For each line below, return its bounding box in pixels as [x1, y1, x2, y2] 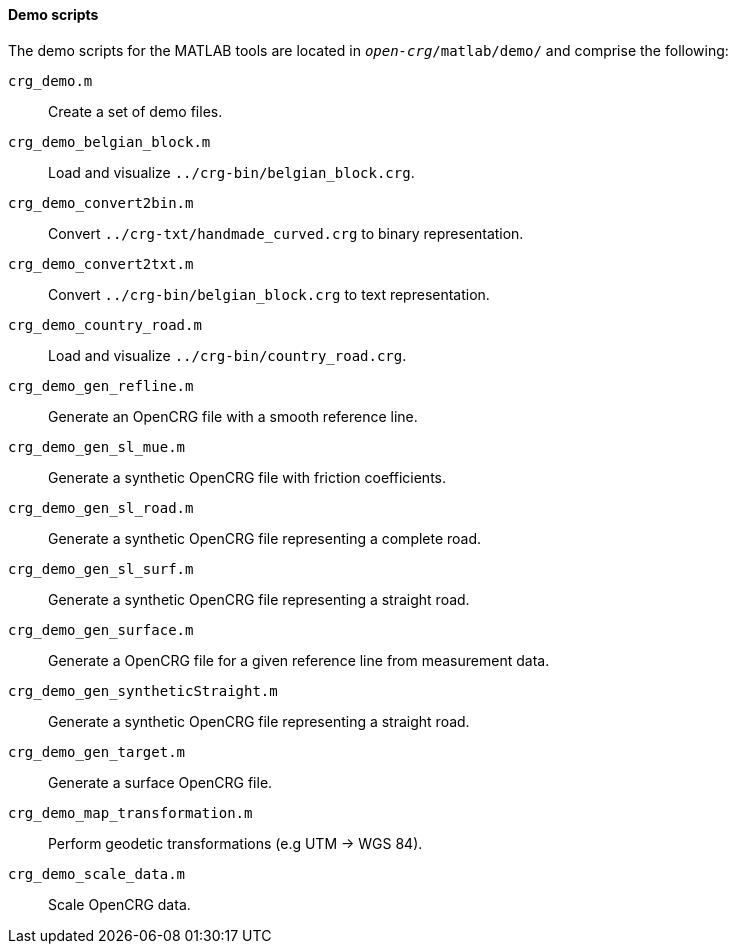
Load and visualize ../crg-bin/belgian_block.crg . [48, 163, 415, 181]
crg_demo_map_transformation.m [8, 804, 253, 821]
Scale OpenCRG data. [48, 895, 191, 913]
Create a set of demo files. [48, 102, 223, 120]
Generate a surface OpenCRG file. [48, 773, 273, 791]
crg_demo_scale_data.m [8, 865, 186, 882]
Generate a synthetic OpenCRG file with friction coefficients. [48, 468, 447, 486]
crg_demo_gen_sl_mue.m [8, 438, 186, 455]
